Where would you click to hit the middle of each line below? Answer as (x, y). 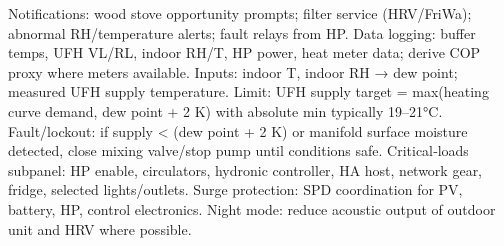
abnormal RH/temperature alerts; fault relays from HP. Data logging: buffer (242, 32)
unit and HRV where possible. (100, 228)
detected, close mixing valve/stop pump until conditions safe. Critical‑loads (238, 150)
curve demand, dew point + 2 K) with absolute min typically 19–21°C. (225, 110)
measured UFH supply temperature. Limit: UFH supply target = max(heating (248, 91)
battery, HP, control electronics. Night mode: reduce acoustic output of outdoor (252, 208)
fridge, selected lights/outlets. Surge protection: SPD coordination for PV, (235, 189)
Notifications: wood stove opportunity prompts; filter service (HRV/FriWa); (240, 13)
